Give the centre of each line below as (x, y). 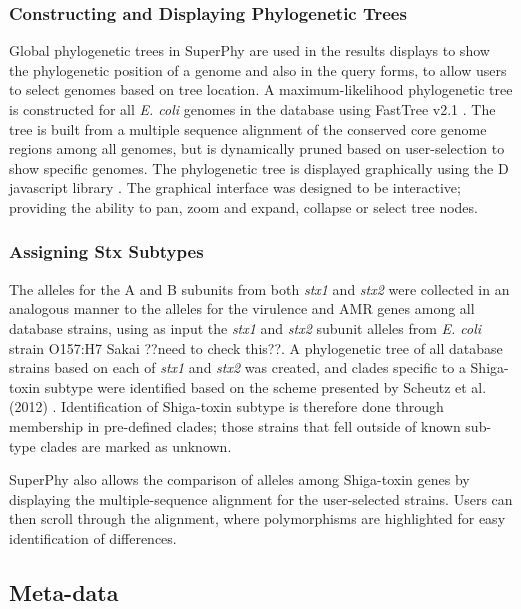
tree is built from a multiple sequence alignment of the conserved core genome (248, 128)
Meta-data (64, 591)
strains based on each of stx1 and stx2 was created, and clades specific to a (237, 367)
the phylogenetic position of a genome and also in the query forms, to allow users (258, 69)
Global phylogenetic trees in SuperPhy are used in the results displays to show (249, 50)
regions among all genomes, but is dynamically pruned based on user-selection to (257, 148)
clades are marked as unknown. (136, 445)
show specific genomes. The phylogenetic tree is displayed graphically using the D (259, 167)
